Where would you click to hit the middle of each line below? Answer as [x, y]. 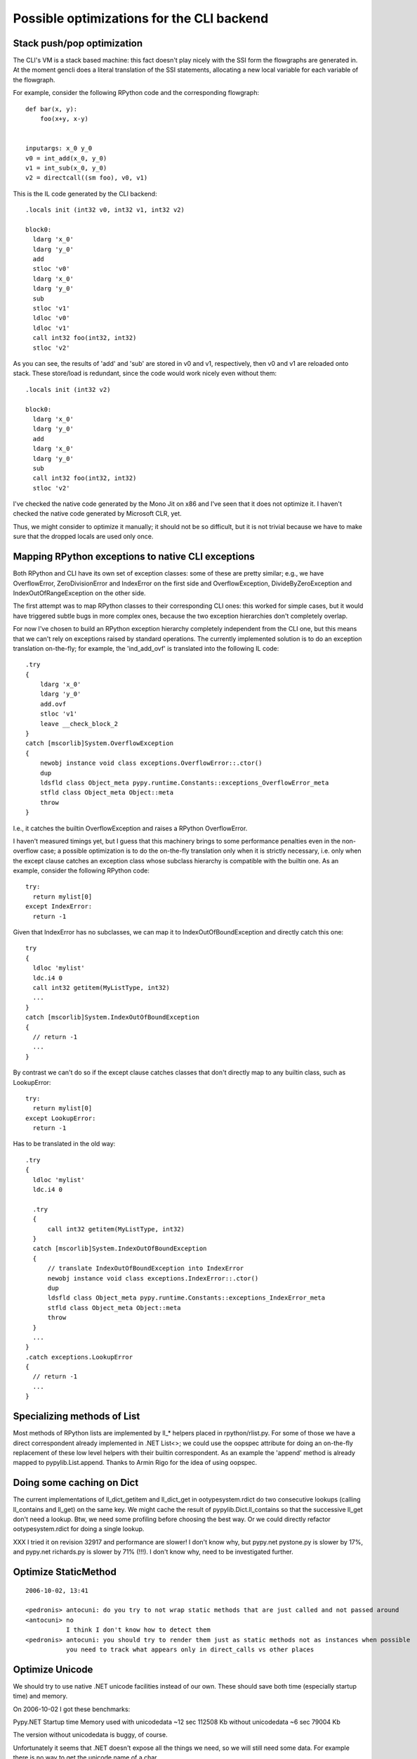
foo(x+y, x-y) [64, 119]
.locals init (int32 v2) [68, 389]
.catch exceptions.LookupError [79, 1357]
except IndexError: [59, 907]
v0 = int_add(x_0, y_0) [66, 158]
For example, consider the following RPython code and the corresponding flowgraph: [136, 93]
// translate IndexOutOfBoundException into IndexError [146, 1269]
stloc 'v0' [51, 269]
